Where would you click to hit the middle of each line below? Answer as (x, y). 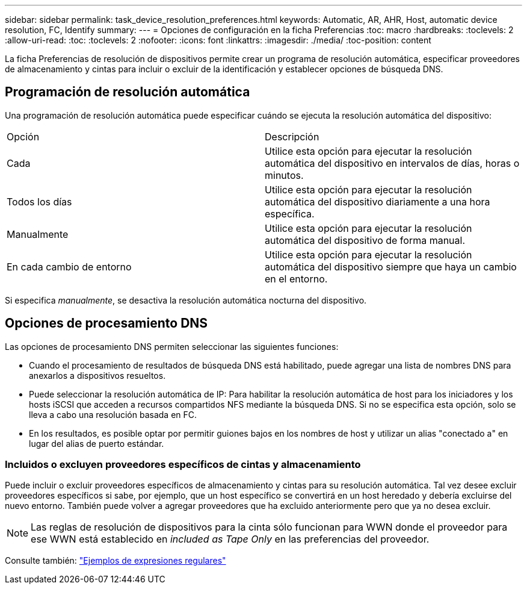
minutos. (284, 175)
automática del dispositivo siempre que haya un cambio (391, 266)
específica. (290, 213)
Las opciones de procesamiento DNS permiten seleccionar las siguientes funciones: (172, 346)
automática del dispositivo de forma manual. (365, 240)
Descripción (292, 136)
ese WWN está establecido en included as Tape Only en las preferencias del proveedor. (230, 539)
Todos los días (39, 201)
